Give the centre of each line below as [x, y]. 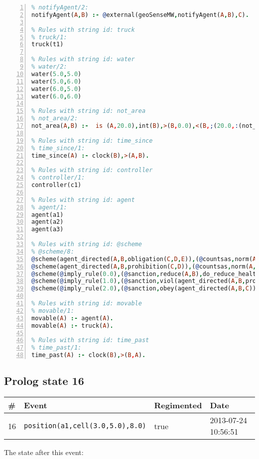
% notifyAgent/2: [60, 7]
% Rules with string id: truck [83, 30]
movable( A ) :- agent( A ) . [72, 318]
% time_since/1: [58, 148]
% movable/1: [53, 311]
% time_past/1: [57, 348]
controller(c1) [57, 185]
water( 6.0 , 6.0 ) [57, 96]
